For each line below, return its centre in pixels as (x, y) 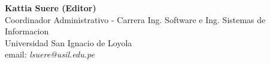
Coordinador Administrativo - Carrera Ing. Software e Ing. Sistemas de (135, 19)
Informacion (27, 31)
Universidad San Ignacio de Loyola (69, 42)
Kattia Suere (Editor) (51, 8)
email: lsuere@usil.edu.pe (50, 54)
